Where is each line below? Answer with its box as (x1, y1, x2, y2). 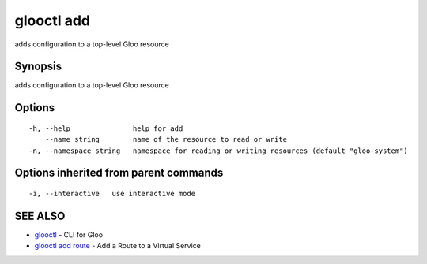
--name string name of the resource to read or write (44, 135, 288, 144)
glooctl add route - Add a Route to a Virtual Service (34, 241, 202, 251)
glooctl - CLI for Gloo (34, 229, 103, 240)
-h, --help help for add (28, 124, 183, 133)
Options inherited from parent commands (14, 166, 224, 180)
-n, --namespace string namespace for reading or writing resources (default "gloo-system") (28, 146, 409, 155)
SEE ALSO (14, 209, 66, 222)
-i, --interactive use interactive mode (28, 189, 196, 199)
